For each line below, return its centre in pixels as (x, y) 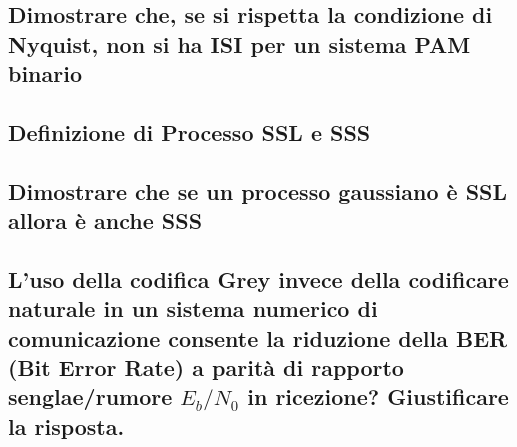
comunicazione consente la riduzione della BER (258, 337)
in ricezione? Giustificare (378, 396)
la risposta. (66, 425)
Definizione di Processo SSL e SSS (189, 131)
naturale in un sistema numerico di (193, 308)
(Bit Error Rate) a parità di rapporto (206, 367)
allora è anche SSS (105, 220)
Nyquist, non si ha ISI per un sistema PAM (239, 43)
